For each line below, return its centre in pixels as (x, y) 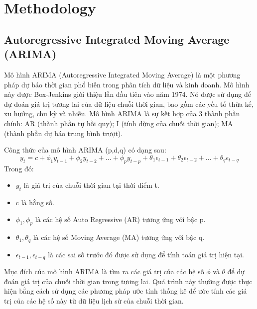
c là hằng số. (35, 202)
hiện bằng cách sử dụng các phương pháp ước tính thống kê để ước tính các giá (126, 291)
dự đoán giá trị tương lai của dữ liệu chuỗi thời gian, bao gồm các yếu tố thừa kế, (129, 104)
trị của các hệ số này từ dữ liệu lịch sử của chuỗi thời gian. (94, 300)
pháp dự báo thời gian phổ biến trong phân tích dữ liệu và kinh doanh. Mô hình (127, 84)
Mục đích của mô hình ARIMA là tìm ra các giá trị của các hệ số (104, 271)
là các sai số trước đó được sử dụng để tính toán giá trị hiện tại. (146, 254)
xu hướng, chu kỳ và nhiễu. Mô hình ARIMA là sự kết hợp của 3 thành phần (122, 114)
